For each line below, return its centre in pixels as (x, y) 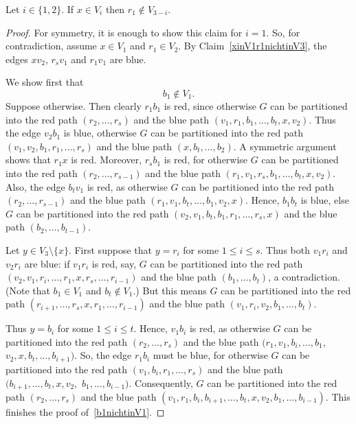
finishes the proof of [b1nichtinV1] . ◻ (85, 411)
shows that (28, 160)
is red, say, (114, 263)
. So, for (283, 32)
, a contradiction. (304, 277)
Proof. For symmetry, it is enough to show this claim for (124, 32)
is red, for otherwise (206, 160)
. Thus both (285, 249)
